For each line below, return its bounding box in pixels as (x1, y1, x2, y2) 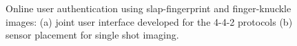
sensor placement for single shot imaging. (6, 28, 179, 42)
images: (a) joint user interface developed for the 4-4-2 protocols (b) (6, 14, 293, 28)
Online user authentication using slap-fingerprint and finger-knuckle (6, 1, 291, 15)
